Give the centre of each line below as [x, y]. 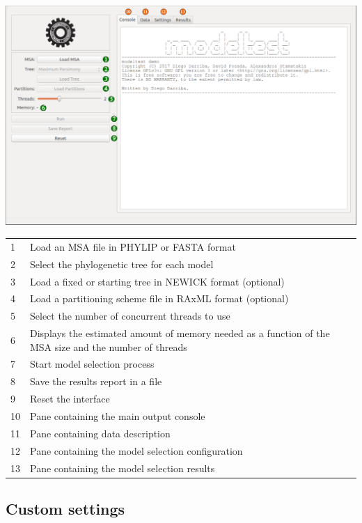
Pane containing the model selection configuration [136, 450]
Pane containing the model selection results [123, 468]
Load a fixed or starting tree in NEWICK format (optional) [157, 281]
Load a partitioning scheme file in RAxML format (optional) [159, 298]
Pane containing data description [100, 433]
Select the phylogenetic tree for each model [122, 264]
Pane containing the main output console [118, 416]
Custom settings [65, 509]
